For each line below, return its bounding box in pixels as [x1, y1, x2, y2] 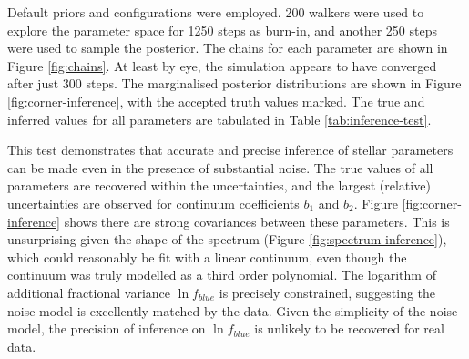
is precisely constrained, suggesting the [219, 282, 436, 302]
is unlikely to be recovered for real [254, 319, 444, 338]
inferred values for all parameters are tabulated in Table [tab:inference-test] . [7, 109, 432, 128]
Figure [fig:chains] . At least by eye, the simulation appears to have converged [7, 56, 437, 75]
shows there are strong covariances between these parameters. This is [64, 211, 450, 231]
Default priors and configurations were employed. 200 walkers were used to [7, 3, 424, 21]
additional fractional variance [7, 282, 171, 302]
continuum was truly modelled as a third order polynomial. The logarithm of [7, 265, 436, 284]
